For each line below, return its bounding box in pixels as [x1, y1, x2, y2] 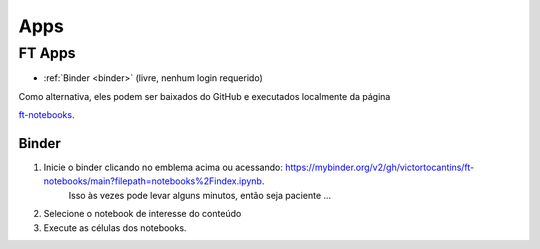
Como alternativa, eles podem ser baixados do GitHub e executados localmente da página [18, 90, 391, 102]
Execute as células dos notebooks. [43, 221, 187, 234]
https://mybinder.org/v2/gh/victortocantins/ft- [285, 161, 475, 174]
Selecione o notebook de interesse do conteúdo [43, 208, 242, 220]
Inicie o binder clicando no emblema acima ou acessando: [43, 161, 284, 174]
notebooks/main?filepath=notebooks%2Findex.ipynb [43, 175, 262, 187]
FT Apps [18, 44, 76, 62]
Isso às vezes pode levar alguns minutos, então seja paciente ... [68, 189, 332, 201]
